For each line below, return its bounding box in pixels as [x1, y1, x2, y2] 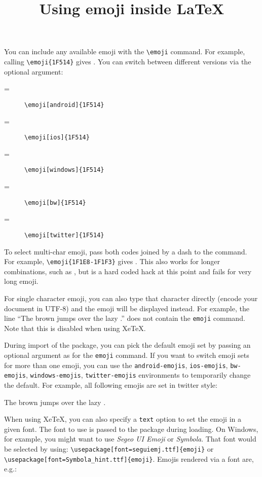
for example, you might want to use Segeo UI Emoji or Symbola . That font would [4, 433, 256, 444]
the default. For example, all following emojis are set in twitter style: [4, 379, 217, 390]
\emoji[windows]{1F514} [24, 166, 104, 174]
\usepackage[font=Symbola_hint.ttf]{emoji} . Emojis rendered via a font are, [4, 453, 254, 464]
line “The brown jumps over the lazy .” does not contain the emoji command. [4, 313, 245, 323]
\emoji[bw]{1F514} [24, 199, 86, 206]
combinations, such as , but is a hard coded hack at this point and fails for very [4, 266, 252, 276]
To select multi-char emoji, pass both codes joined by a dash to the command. [4, 246, 247, 256]
